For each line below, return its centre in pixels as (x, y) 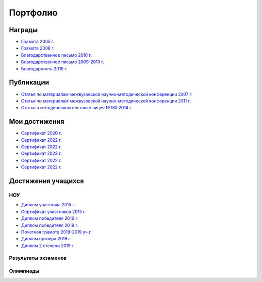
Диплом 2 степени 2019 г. (48, 246)
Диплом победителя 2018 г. (50, 225)
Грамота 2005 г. (38, 42)
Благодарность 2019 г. (44, 68)
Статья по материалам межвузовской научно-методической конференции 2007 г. (107, 94)
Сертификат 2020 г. (41, 133)
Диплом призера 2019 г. (46, 239)
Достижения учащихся (47, 181)
